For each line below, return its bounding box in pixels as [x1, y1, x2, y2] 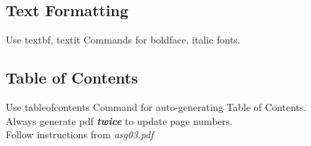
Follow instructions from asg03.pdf [6, 127, 154, 142]
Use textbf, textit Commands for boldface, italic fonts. [6, 32, 240, 47]
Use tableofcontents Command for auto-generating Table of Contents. [6, 100, 307, 114]
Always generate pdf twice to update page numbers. [6, 113, 233, 128]
